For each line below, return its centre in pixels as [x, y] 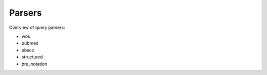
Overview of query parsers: [37, 27]
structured [32, 57]
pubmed [30, 43]
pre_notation [34, 64]
